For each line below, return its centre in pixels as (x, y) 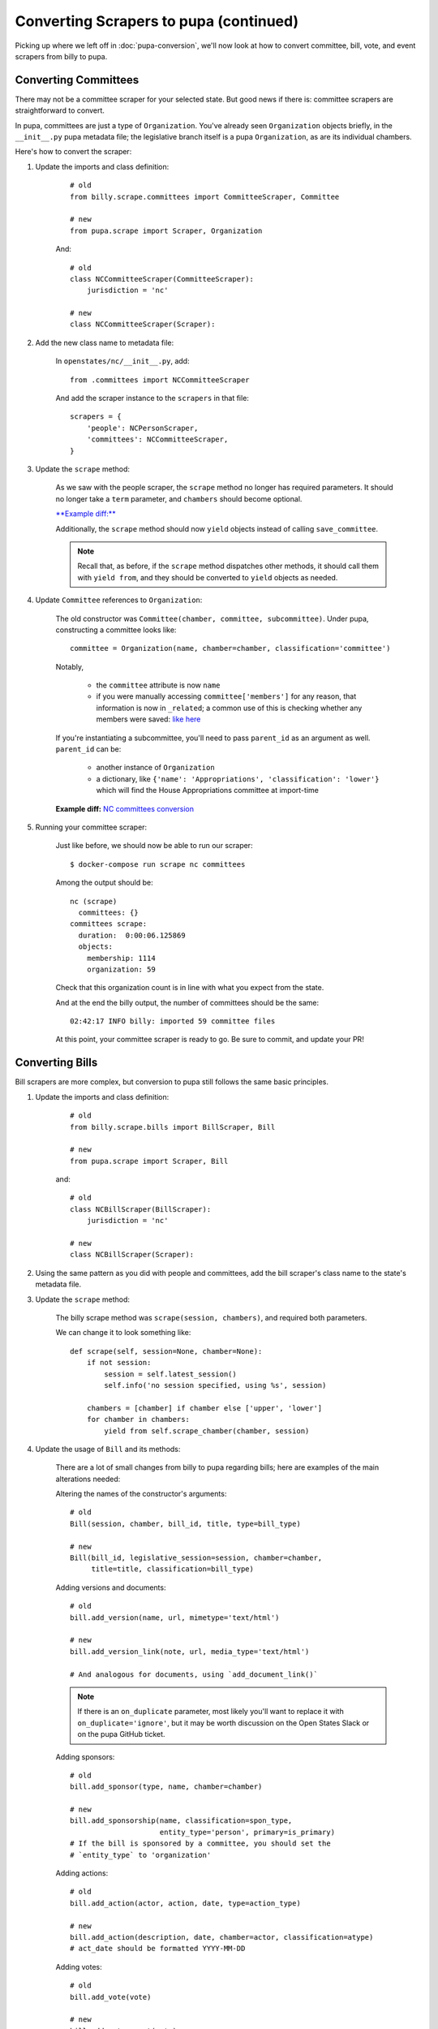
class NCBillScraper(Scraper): (132, 1255)
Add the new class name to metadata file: (105, 342)
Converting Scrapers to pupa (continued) (157, 21)
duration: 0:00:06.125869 (132, 935)
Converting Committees (77, 80)
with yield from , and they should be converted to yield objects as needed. (208, 577)
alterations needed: (88, 1479)
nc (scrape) (94, 901)
